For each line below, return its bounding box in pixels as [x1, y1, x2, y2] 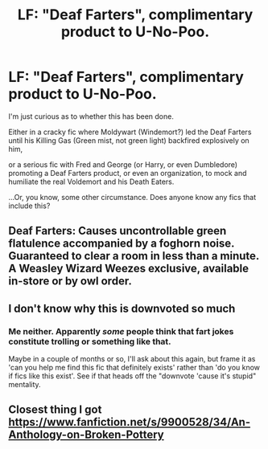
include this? [8, 201, 51, 210]
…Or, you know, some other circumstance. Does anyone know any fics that [8, 192, 256, 202]
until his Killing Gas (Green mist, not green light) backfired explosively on [8, 135, 249, 145]
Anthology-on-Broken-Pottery [8, 428, 164, 442]
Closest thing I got [8, 403, 102, 417]
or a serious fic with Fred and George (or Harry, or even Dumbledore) [8, 159, 238, 169]
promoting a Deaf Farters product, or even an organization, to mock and [8, 168, 247, 178]
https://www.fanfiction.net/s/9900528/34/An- [8, 415, 251, 429]
